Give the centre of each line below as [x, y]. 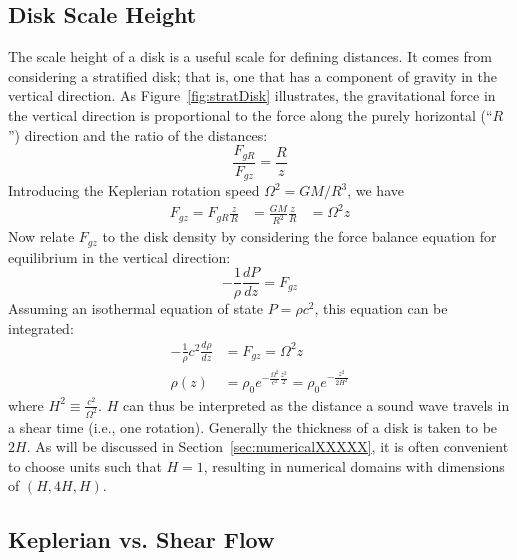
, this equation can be [381, 308]
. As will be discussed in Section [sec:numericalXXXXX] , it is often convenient [267, 446]
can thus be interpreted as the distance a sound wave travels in [316, 404]
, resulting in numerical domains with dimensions [354, 465]
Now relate [41, 236]
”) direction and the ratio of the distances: [138, 134]
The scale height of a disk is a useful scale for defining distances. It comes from [250, 56]
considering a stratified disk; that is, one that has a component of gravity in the [252, 75]
